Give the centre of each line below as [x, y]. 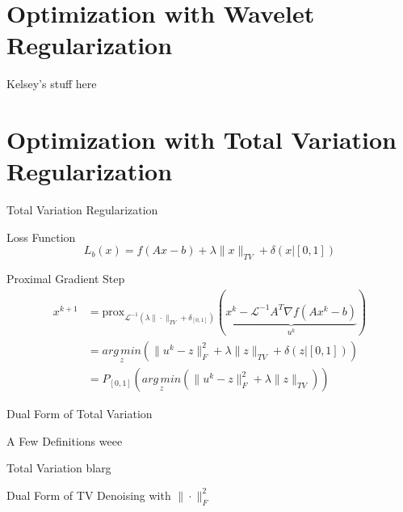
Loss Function [41, 237]
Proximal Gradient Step [66, 279]
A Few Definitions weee [65, 440]
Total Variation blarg [59, 468]
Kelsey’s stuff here [52, 84]
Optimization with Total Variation [201, 140]
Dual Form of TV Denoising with [89, 495]
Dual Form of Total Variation [80, 414]
